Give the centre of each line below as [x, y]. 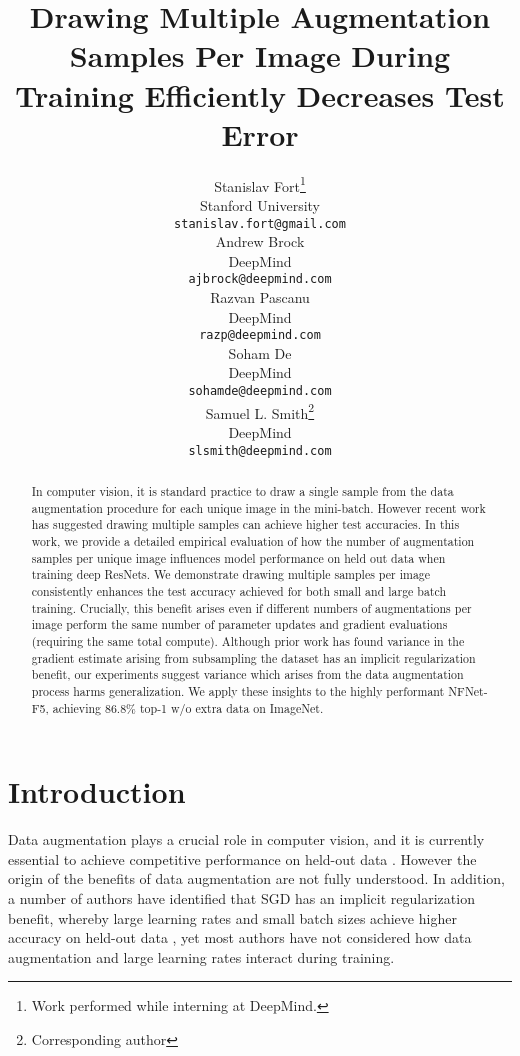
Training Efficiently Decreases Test [260, 94]
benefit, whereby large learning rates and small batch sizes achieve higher [232, 917]
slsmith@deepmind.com [260, 450]
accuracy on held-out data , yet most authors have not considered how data [240, 937]
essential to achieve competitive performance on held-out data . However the [242, 858]
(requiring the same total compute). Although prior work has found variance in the [248, 640]
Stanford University [260, 204]
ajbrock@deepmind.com [260, 279]
